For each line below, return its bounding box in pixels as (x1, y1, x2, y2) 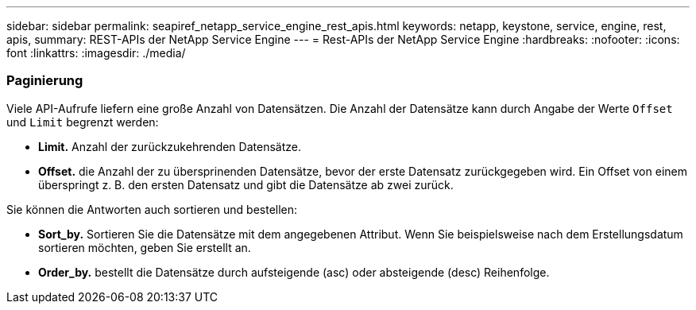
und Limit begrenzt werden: (6, 114, 159, 129)
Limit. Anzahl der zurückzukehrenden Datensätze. (38, 139, 301, 153)
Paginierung (6, 72, 83, 89)
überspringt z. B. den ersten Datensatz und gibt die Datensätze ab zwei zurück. (38, 177, 454, 192)
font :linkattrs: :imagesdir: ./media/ (6, 46, 186, 60)
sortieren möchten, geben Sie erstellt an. (38, 240, 251, 254)
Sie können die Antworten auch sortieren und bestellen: (6, 202, 298, 216)
